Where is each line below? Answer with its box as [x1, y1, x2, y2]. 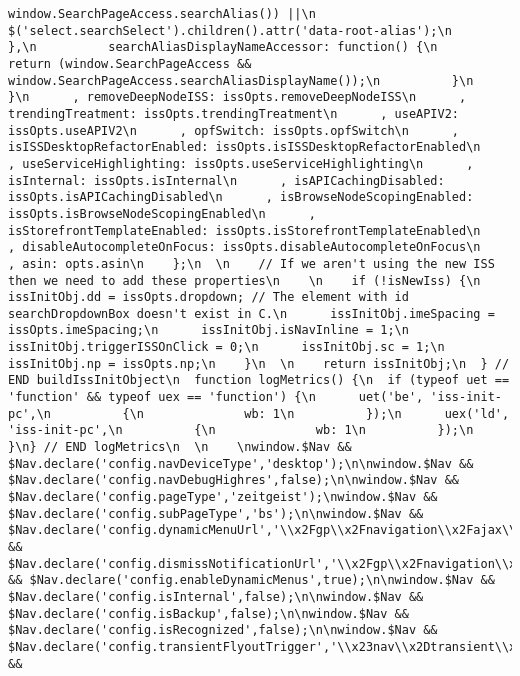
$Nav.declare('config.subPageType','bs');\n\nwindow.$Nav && [8, 506, 424, 521]
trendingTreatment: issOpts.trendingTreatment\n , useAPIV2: [8, 106, 460, 121]
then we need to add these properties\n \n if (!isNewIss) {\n [8, 273, 481, 288]
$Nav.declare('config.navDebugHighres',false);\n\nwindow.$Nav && [8, 473, 460, 488]
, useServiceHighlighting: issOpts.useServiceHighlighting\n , [8, 156, 474, 171]
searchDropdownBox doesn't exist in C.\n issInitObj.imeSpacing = [8, 306, 495, 321]
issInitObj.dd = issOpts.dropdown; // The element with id [8, 290, 409, 305]
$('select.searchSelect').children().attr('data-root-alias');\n [8, 23, 452, 38]
